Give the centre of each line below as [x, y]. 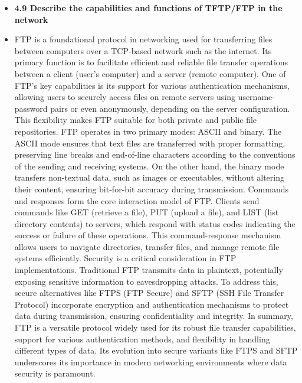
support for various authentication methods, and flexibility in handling [142, 339]
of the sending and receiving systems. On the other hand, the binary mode [149, 166]
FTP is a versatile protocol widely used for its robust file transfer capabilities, [155, 327]
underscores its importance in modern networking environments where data [151, 362]
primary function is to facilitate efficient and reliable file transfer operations [151, 62]
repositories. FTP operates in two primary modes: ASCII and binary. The [148, 131]
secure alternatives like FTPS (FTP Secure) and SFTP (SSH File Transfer [149, 293]
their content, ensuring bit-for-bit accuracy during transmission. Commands [152, 189]
